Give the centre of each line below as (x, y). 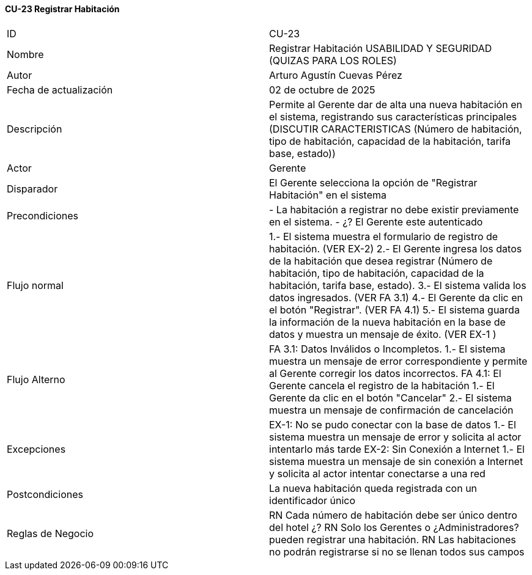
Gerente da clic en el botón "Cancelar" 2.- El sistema (390, 397)
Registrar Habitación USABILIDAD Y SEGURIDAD (381, 48)
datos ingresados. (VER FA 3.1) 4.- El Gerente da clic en (396, 297)
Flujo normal (35, 285)
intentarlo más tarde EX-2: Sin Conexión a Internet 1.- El (397, 449)
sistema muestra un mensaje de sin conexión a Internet (396, 461)
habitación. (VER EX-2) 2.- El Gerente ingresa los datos (396, 248)
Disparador (32, 189)
